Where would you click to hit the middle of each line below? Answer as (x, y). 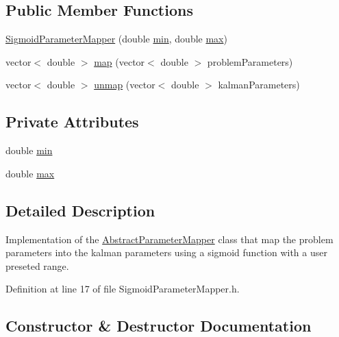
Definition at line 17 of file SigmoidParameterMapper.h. (123, 289)
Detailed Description (80, 210)
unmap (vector (125, 85)
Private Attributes (72, 122)
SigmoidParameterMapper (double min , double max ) (116, 39)
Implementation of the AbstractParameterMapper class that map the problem (169, 239)
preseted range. (37, 265)
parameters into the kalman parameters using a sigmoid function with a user (166, 252)
